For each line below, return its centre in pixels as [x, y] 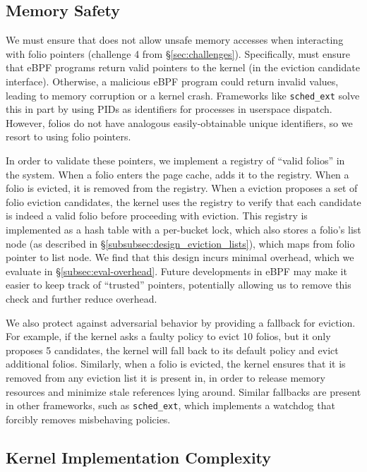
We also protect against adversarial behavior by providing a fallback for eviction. [181, 322]
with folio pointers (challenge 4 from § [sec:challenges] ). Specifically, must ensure [178, 53]
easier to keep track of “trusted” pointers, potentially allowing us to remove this [179, 285]
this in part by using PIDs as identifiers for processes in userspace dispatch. [169, 109]
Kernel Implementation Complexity [139, 457]
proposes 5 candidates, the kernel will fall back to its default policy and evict [172, 350]
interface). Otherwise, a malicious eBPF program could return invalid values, [172, 81]
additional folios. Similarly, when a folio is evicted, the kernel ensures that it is [176, 364]
